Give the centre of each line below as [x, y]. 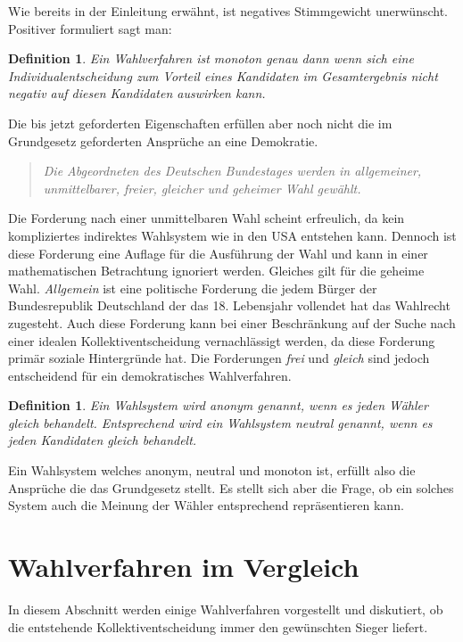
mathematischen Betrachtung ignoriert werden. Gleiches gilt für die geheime [216, 271]
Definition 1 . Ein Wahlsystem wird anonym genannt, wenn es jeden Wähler [218, 405]
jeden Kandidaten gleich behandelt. [103, 440]
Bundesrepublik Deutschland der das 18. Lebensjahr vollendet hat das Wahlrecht [229, 305]
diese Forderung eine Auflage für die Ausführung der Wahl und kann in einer [218, 253]
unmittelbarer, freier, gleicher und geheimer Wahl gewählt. [202, 188]
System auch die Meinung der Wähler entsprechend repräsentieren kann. [206, 505]
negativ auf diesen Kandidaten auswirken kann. [137, 93]
